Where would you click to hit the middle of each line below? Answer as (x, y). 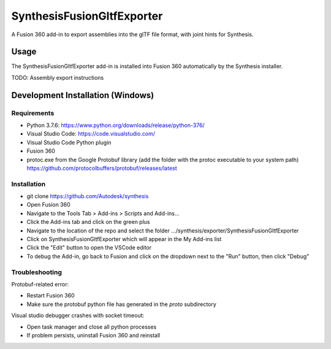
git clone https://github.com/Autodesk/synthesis (88, 196)
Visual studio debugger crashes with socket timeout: (78, 315)
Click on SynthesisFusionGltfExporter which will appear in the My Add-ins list (124, 239)
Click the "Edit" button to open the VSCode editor (89, 248)
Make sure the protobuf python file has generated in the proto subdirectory (122, 304)
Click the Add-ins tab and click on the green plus (88, 222)
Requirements (33, 113)
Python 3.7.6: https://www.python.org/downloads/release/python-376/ (116, 125)
